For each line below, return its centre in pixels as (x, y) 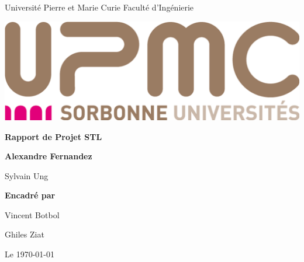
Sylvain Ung (27, 175)
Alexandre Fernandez (49, 156)
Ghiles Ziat (25, 234)
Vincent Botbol (32, 214)
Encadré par (30, 195)
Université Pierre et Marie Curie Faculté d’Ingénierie (99, 7)
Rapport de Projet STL (53, 136)
